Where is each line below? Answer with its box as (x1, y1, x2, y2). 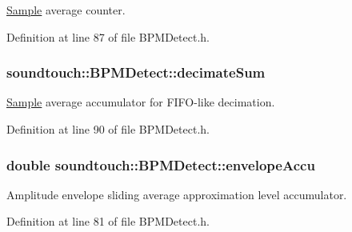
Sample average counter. (6, 2, 126, 18)
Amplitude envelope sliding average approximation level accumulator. (6, 186, 347, 202)
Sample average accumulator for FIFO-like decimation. (6, 94, 275, 110)
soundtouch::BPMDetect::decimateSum (6, 62, 266, 82)
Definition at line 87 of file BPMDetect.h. (6, 28, 210, 45)
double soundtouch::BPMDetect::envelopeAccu (6, 154, 315, 174)
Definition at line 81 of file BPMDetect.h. (6, 213, 210, 230)
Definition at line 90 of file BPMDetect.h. (6, 121, 210, 137)
